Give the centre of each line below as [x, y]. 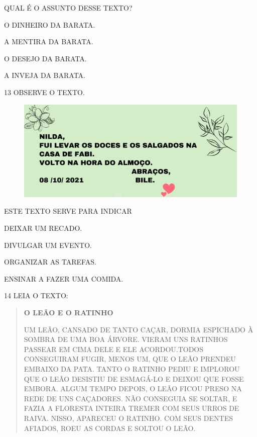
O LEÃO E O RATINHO [69, 312]
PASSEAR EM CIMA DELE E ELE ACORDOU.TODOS [114, 349]
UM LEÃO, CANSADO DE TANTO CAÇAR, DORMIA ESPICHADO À [139, 329]
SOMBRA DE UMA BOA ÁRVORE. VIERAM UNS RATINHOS [126, 339]
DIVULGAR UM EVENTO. [48, 245]
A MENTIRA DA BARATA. [49, 41]
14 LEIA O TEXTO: [36, 295]
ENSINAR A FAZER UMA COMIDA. [64, 278]
